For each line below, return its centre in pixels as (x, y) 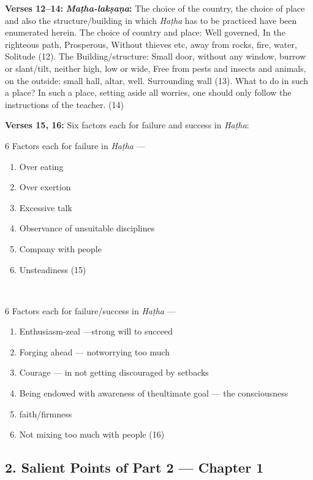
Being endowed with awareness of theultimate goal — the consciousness (154, 393)
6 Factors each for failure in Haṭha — (75, 145)
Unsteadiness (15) (53, 269)
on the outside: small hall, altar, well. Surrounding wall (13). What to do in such (157, 80)
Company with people (60, 248)
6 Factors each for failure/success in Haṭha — (90, 310)
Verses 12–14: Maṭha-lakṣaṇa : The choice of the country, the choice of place (155, 8)
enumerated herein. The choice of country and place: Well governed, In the (145, 32)
